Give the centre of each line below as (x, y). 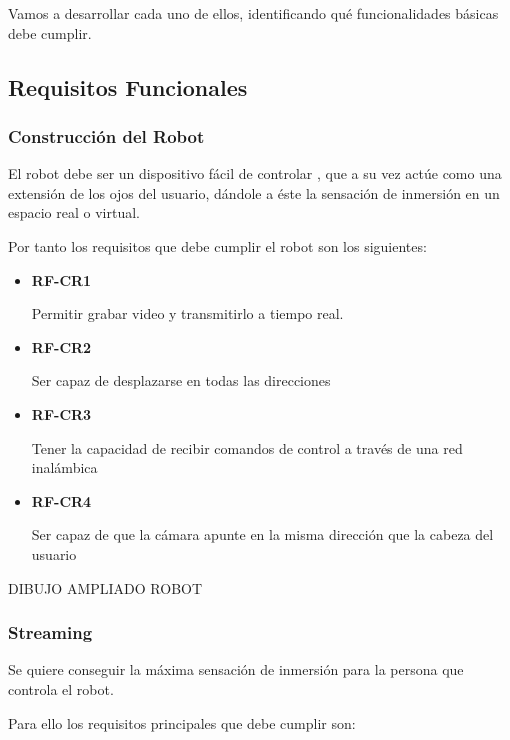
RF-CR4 (61, 500)
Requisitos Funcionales (128, 86)
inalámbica (64, 467)
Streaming (50, 632)
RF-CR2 (61, 346)
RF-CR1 (61, 279)
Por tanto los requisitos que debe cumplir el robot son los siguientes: (217, 245)
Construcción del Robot (106, 135)
